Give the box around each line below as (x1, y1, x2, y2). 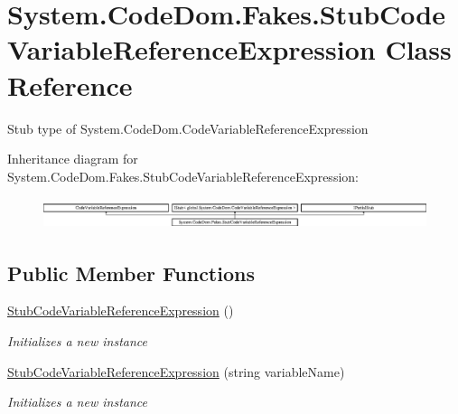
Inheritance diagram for (7, 149, 138, 168)
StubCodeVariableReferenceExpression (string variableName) (7, 362, 345, 381)
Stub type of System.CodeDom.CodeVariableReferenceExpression (7, 118, 369, 137)
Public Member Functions (7, 259, 255, 287)
